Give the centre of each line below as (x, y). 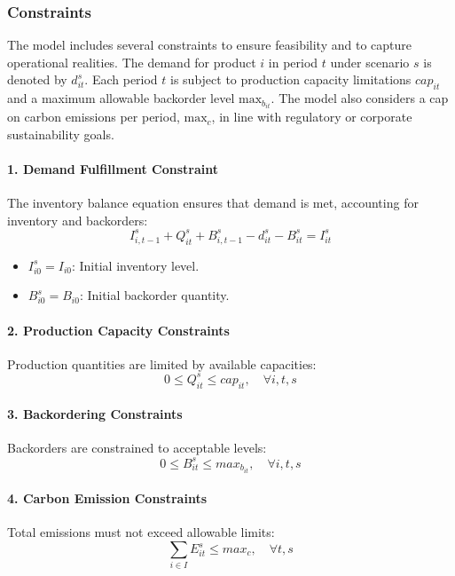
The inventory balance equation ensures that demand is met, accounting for (213, 203)
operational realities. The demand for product (132, 62)
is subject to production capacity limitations (291, 79)
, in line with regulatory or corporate (312, 117)
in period (293, 62)
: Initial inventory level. (135, 265)
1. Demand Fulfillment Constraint (113, 169)
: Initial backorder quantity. (154, 295)
